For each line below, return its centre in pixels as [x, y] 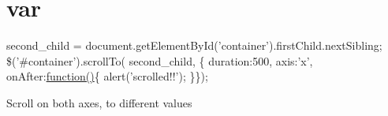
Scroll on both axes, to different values [99, 102]
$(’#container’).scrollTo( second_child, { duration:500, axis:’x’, [160, 60]
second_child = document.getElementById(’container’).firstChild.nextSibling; [194, 45]
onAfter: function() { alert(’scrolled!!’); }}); [107, 76]
